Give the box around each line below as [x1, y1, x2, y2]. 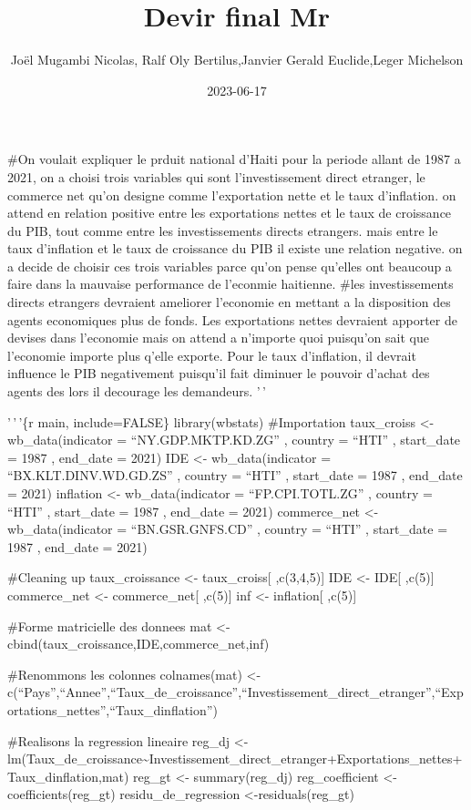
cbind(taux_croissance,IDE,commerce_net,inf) [7, 634, 270, 653]
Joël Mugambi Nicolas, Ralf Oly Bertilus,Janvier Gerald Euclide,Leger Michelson [10, 50, 464, 69]
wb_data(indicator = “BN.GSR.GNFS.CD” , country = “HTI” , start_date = [7, 519, 448, 538]
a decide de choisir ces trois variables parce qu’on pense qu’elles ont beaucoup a [7, 256, 452, 275]
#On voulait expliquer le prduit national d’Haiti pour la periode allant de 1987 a [7, 149, 461, 169]
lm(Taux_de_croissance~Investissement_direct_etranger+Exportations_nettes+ [7, 749, 463, 768]
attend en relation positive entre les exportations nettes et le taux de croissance [7, 203, 452, 222]
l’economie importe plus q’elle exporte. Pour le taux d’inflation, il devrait [7, 345, 416, 364]
